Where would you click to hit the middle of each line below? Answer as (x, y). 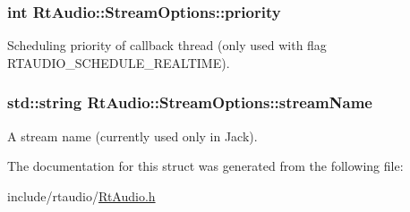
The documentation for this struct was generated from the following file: (205, 166)
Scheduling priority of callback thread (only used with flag (167, 45)
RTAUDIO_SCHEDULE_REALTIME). (119, 62)
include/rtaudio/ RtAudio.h (81, 195)
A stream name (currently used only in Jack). (132, 136)
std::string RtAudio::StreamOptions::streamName (190, 102)
